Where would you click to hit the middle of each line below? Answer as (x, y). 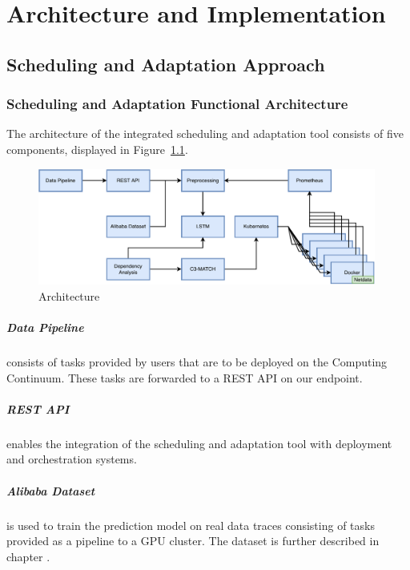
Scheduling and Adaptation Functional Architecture (177, 104)
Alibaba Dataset (51, 490)
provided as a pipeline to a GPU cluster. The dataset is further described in (193, 541)
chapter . (28, 556)
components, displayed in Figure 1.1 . (97, 149)
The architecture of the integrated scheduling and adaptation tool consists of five (205, 133)
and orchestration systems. (72, 459)
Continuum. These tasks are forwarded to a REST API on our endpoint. (185, 377)
